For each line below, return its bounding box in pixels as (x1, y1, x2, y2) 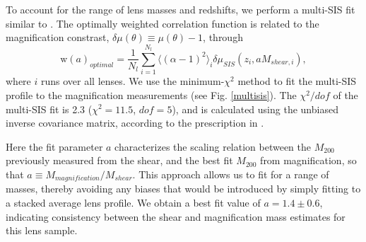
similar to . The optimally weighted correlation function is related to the (6, 16, 319, 30)
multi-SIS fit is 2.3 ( (6, 101, 93, 116)
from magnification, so (260, 153, 357, 168)
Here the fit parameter (6, 139, 103, 154)
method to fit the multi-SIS (237, 74, 357, 88)
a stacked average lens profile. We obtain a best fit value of (6, 195, 261, 209)
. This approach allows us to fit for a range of (132, 166, 329, 181)
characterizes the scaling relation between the (114, 139, 312, 154)
